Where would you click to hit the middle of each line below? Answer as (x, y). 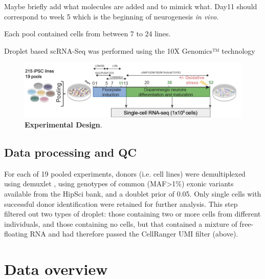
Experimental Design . (63, 124)
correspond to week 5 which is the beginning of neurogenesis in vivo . (112, 16)
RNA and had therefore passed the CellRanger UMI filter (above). (134, 234)
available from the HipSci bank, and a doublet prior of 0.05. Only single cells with (133, 193)
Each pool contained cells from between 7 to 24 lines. (87, 34)
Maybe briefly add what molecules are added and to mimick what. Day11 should (131, 6)
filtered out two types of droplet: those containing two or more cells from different (132, 214)
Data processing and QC (70, 152)
